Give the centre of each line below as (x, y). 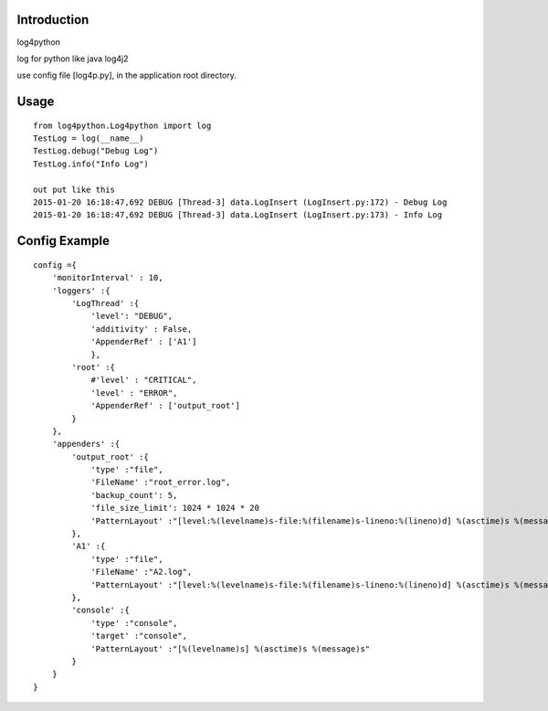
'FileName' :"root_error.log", (161, 483)
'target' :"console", (139, 636)
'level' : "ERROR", (134, 393)
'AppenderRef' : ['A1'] (144, 342)
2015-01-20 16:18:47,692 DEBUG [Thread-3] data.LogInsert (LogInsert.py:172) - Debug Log (240, 202)
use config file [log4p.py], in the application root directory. (126, 75)
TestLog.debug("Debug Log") (96, 151)
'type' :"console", (134, 623)
